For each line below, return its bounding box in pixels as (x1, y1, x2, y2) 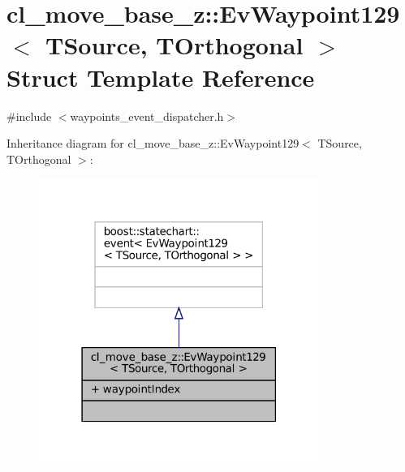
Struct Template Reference (6, 60, 315, 93)
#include (6, 107, 52, 124)
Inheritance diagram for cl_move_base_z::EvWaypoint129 (6, 135, 299, 152)
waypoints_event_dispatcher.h (70, 107, 224, 124)
